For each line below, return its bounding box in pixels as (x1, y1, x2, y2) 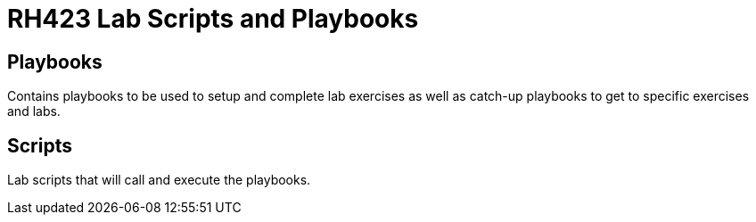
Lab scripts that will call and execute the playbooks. (7, 172, 311, 188)
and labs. (7, 103, 61, 119)
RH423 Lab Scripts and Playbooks (7, 4, 419, 34)
